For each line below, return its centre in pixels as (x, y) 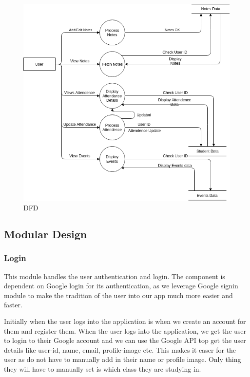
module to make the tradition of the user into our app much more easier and (118, 295)
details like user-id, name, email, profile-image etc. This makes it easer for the (120, 349)
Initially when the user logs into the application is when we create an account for (125, 321)
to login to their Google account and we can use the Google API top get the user (125, 340)
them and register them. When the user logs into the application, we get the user (125, 330)
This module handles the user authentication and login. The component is (115, 276)
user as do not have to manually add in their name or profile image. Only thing (123, 359)
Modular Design (46, 234)
